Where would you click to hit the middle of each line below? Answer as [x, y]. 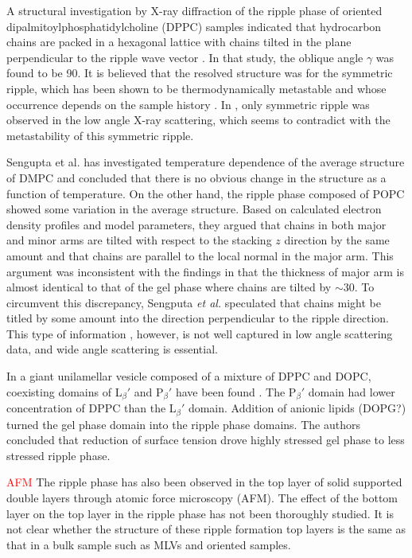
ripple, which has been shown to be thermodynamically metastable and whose [196, 88]
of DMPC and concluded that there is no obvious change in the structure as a [196, 177]
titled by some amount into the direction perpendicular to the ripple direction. [198, 318]
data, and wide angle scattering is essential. [112, 349]
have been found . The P [236, 391]
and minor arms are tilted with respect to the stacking [139, 240]
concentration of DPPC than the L [91, 408]
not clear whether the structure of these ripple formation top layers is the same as [206, 529]
